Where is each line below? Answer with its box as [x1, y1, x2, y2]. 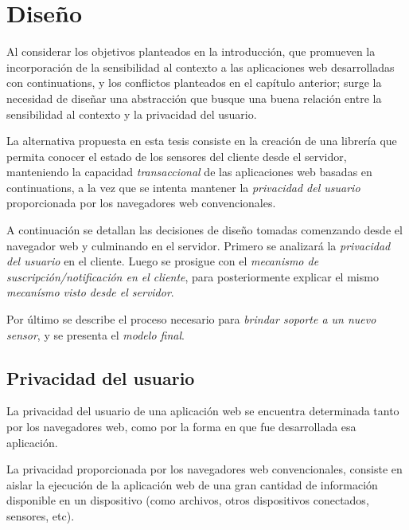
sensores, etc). [6, 507, 75, 524]
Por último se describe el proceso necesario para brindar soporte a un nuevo [6, 311, 376, 328]
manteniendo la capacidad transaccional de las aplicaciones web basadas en [6, 163, 372, 180]
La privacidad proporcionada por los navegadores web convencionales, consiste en [6, 461, 403, 477]
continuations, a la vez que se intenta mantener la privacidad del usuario [6, 179, 360, 195]
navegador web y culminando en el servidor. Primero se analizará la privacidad [6, 237, 391, 253]
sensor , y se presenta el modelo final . [6, 326, 185, 343]
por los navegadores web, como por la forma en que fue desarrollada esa [6, 418, 356, 435]
